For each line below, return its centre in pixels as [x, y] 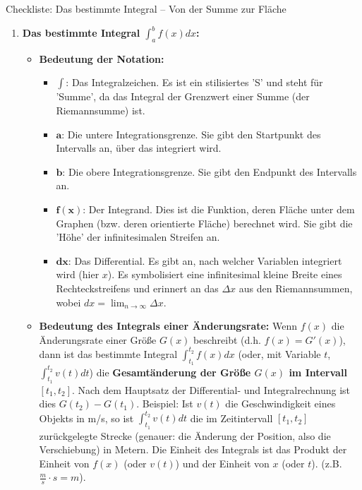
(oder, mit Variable [279, 353]
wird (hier [78, 274]
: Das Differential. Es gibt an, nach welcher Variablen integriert [205, 260]
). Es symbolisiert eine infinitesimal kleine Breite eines [225, 274]
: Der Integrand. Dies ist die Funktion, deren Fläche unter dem [219, 209]
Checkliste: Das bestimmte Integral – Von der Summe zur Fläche [146, 8]
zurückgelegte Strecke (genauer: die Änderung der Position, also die [185, 435]
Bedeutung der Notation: [102, 58]
